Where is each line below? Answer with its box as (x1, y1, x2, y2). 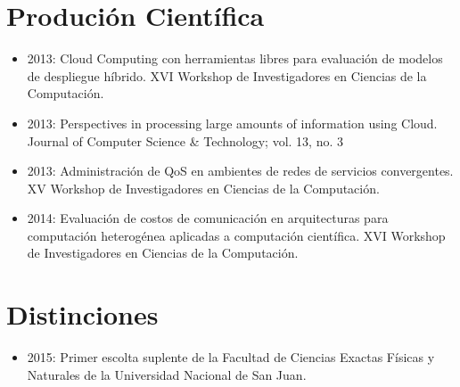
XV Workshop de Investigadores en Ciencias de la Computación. (27, 178, 380, 197)
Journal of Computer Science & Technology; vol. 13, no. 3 (27, 131, 343, 150)
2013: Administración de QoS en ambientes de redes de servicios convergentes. (27, 161, 454, 180)
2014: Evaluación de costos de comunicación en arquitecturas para (27, 209, 389, 227)
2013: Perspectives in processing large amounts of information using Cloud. (27, 113, 438, 132)
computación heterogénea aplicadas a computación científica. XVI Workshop (27, 226, 446, 244)
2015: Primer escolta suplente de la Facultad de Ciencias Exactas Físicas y (27, 348, 435, 366)
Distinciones (6, 296, 159, 333)
